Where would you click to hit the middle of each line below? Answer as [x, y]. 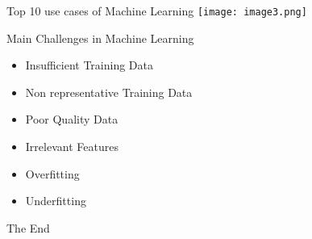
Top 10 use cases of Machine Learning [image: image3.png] [157, 10]
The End [28, 227]
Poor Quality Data [72, 119]
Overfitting [52, 173]
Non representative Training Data [109, 92]
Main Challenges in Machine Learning [100, 38]
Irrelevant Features [72, 147]
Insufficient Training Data [89, 65]
